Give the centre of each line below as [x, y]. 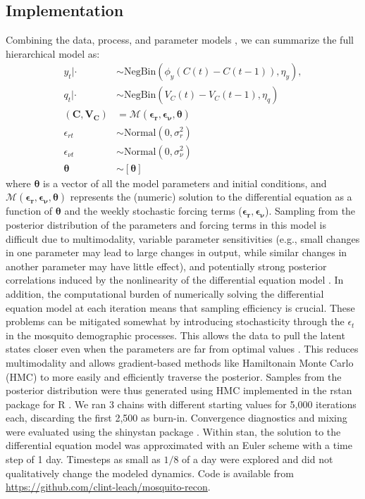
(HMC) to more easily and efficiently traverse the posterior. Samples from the [174, 376]
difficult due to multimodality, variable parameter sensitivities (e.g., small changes [183, 238]
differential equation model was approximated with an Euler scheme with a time [179, 445]
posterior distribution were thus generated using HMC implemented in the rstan [179, 390]
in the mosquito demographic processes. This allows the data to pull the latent [175, 335]
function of [29, 211]
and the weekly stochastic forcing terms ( [153, 211]
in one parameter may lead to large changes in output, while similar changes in [177, 252]
